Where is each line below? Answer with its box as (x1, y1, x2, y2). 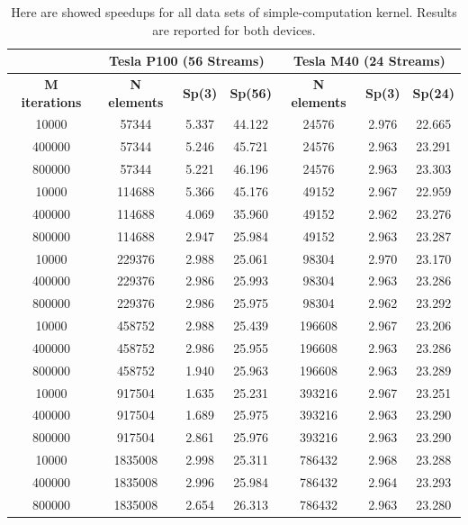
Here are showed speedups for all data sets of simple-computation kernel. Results (11, 3, 457, 21)
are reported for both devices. (152, 20, 316, 39)
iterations (21, 92, 82, 111)
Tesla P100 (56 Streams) (109, 51, 265, 70)
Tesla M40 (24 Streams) (293, 51, 445, 70)
